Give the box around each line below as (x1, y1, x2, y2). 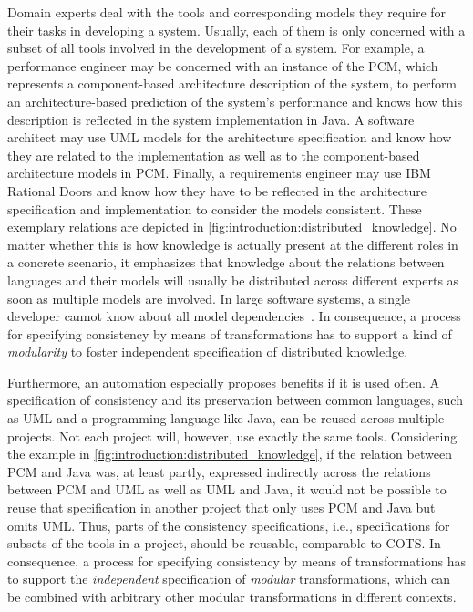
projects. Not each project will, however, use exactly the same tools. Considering (7, 426, 458, 445)
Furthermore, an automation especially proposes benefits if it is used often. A (7, 372, 440, 391)
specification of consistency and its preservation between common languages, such (7, 390, 463, 410)
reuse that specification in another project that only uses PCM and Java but (7, 498, 436, 517)
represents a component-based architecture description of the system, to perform (7, 74, 458, 93)
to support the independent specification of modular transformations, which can (7, 569, 450, 588)
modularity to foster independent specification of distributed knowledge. (7, 342, 408, 361)
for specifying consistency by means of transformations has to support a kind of (7, 324, 452, 343)
